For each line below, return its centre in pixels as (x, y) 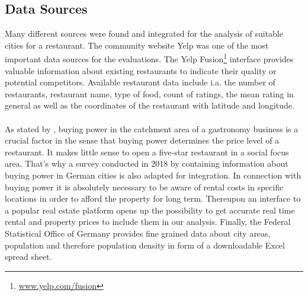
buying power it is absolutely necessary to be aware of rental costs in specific (144, 187)
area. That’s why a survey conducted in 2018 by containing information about (147, 163)
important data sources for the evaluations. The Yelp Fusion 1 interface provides (149, 58)
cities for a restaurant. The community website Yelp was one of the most (137, 45)
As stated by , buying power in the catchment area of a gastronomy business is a (152, 128)
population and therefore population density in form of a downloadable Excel (145, 245)
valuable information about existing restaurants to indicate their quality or (141, 70)
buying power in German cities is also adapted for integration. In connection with (153, 175)
